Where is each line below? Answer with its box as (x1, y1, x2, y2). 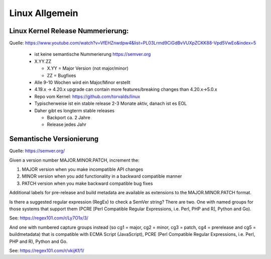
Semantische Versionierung (9, 135, 99, 143)
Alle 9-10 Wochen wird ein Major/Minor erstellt (34, 79, 130, 85)
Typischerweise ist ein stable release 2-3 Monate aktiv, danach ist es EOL (34, 100, 187, 106)
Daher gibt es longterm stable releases (34, 107, 115, 113)
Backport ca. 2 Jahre (47, 114, 90, 120)
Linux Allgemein (9, 8, 78, 19)
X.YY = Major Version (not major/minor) (47, 65, 129, 71)
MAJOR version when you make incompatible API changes (22, 166, 144, 173)
